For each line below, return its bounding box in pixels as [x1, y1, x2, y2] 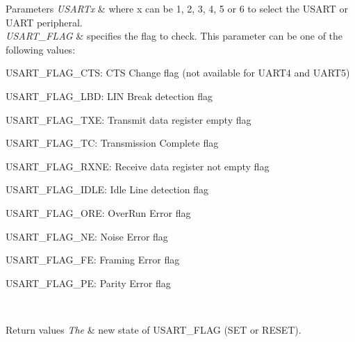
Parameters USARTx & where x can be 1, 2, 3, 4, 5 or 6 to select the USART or [6, 1, 348, 15]
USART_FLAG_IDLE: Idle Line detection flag [6, 182, 208, 197]
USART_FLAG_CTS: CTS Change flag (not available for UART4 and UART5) [6, 65, 350, 80]
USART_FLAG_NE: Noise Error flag [6, 229, 168, 243]
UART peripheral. [6, 15, 83, 29]
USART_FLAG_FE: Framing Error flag [6, 252, 180, 267]
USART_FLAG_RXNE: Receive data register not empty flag [6, 158, 270, 173]
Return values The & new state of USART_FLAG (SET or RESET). [6, 322, 302, 336]
